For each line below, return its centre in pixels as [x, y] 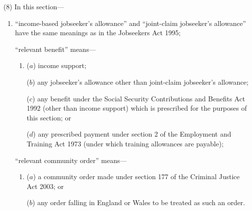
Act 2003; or [45, 186]
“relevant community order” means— [71, 160]
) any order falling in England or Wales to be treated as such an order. [139, 202]
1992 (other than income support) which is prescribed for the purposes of [137, 108]
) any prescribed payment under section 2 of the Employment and [132, 134]
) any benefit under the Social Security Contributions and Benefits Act [139, 98]
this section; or [49, 117]
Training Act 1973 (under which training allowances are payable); [125, 143]
